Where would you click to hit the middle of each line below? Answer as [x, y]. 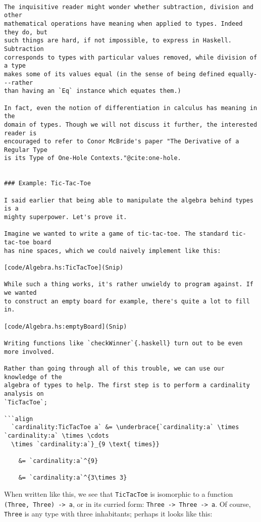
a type [15, 66]
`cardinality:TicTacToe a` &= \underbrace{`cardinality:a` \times [125, 427]
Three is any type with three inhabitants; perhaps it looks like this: [108, 514]
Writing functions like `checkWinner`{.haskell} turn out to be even [123, 343]
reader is [20, 133]
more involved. [30, 352]
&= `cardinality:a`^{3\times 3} [73, 478]
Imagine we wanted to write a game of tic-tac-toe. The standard [116, 234]
